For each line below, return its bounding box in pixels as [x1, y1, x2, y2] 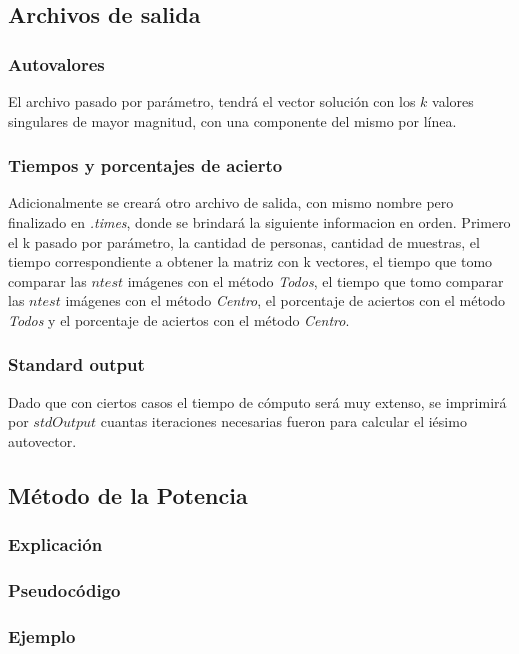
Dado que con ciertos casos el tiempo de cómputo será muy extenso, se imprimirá [8, 391, 507, 412]
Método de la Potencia [8, 479, 248, 510]
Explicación [8, 532, 103, 557]
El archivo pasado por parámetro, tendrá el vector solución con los [8, 91, 416, 111]
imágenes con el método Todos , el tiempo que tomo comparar [127, 270, 504, 291]
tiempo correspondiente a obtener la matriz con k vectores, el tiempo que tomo [8, 251, 493, 272]
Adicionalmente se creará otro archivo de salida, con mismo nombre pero [8, 192, 454, 213]
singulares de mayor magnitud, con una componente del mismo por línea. [8, 110, 457, 131]
